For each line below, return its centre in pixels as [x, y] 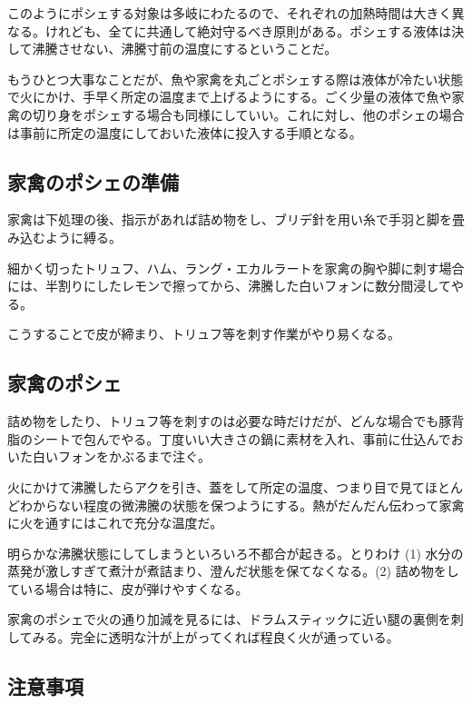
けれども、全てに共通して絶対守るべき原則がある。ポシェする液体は [248, 30]
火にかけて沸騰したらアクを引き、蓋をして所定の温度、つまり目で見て [216, 486]
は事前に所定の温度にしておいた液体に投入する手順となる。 [185, 132]
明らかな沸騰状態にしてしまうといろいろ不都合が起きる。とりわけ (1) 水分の [236, 553]
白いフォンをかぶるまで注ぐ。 [121, 456]
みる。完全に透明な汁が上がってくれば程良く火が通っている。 [216, 637]
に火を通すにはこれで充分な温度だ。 [115, 523]
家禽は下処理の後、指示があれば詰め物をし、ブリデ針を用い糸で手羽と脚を [230, 219]
